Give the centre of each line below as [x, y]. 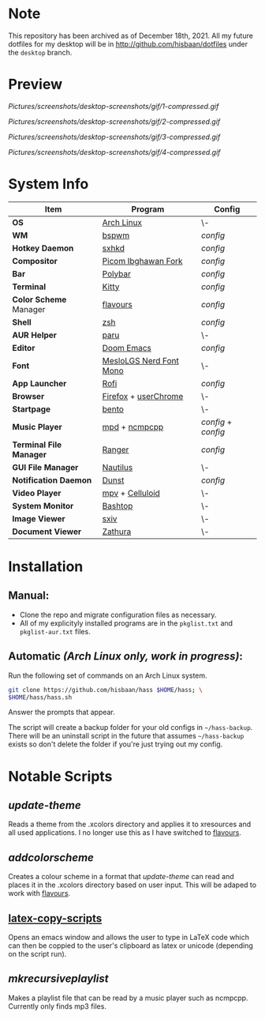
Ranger [116, 449]
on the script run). [37, 954]
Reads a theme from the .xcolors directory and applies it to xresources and [129, 824]
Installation [46, 566]
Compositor [35, 261]
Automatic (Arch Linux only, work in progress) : [125, 656]
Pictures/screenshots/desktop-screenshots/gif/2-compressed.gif [114, 121]
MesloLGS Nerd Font [140, 360]
